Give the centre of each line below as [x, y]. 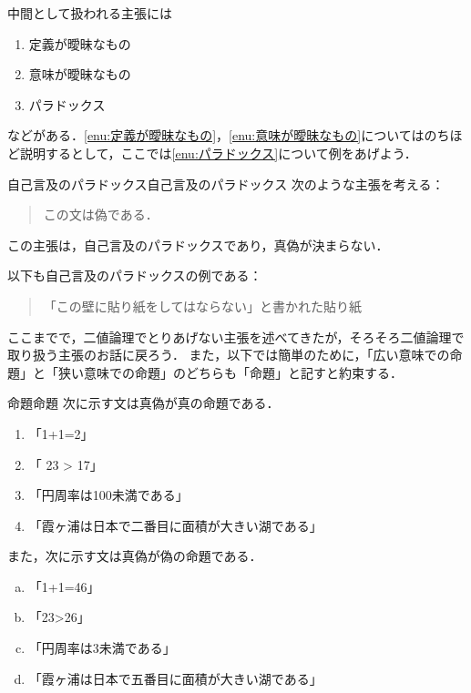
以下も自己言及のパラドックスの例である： [135, 275]
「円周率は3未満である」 [102, 648]
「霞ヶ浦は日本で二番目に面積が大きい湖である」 [175, 525]
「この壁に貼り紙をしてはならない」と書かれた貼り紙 [203, 306]
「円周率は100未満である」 [108, 495]
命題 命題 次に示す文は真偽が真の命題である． [143, 403]
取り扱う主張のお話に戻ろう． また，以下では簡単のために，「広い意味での [229, 355]
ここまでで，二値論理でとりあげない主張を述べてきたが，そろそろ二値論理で [236, 336]
